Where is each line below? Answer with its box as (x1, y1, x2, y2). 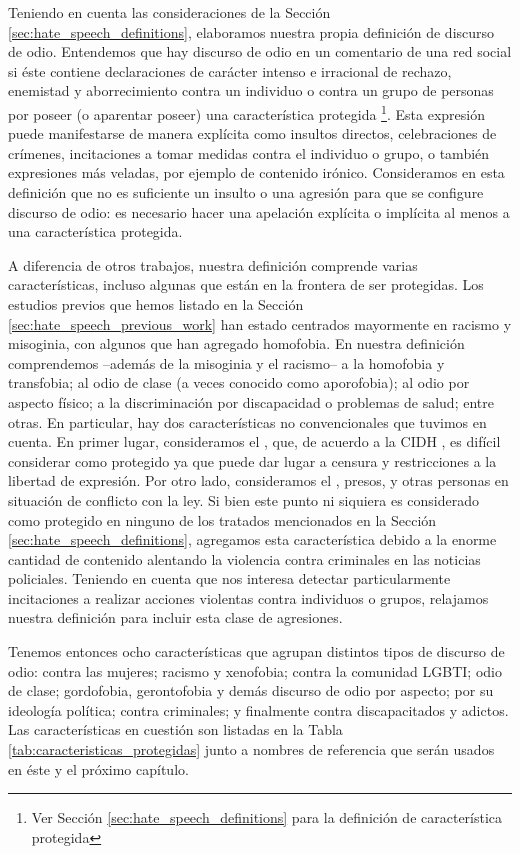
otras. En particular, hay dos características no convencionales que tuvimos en (8, 411, 487, 432)
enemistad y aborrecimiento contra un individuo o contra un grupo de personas (8, 80, 494, 101)
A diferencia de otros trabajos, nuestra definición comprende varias (8, 254, 418, 275)
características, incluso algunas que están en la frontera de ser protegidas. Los (8, 274, 484, 295)
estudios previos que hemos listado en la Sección (8, 293, 304, 314)
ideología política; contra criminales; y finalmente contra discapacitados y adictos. (8, 699, 509, 720)
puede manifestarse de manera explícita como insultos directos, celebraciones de (8, 123, 497, 144)
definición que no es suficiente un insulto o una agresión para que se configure (8, 182, 484, 202)
